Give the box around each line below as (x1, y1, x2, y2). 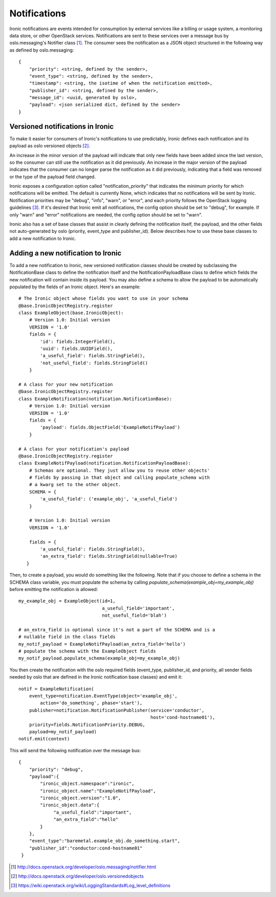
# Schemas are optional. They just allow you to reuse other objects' (29, 467, 210, 473)
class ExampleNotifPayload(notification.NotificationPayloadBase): (18, 461, 191, 466)
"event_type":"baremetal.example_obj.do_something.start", (29, 838, 180, 844)
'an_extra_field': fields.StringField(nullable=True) (40, 553, 178, 559)
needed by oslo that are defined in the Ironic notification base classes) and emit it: (9, 674, 182, 680)
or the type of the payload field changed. (9, 173, 96, 180)
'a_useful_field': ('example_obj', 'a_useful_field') (40, 496, 178, 502)
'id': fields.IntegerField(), (40, 338, 116, 344)
